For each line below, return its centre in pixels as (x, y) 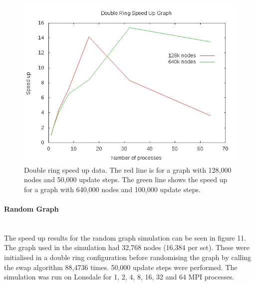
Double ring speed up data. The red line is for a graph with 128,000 (128, 169)
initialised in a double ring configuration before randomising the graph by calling (128, 257)
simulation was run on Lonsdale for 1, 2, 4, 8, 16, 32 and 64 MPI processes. (119, 277)
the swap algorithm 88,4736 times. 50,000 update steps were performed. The (121, 267)
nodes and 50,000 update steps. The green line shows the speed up (126, 179)
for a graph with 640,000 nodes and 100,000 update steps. (112, 189)
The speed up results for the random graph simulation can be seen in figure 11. (125, 237)
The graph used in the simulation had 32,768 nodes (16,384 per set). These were (127, 247)
